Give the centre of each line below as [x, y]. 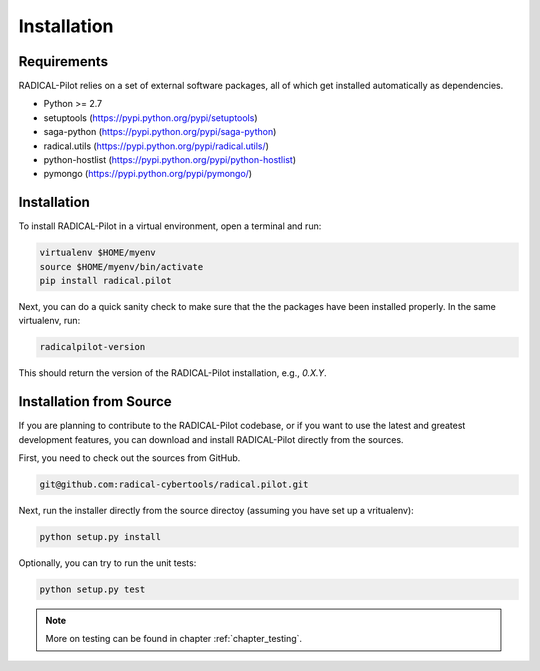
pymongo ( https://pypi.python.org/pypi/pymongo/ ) [148, 174]
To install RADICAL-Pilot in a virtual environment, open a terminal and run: [170, 226]
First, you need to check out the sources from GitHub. [129, 458]
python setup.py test [92, 589]
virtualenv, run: [49, 321]
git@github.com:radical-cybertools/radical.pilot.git [174, 484]
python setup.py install [100, 537]
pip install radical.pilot [105, 281]
